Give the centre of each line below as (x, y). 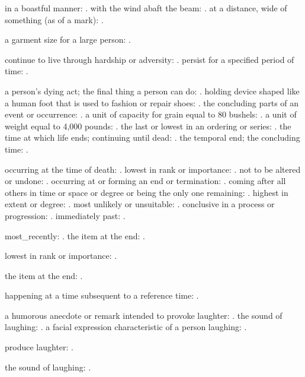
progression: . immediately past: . (65, 215)
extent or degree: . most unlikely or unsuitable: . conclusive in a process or (140, 204)
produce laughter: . (39, 347)
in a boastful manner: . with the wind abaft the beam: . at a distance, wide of (146, 8)
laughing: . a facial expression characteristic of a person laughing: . (126, 327)
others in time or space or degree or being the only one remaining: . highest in (147, 192)
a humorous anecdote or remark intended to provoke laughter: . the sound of (144, 315)
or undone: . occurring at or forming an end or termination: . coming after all (145, 181)
